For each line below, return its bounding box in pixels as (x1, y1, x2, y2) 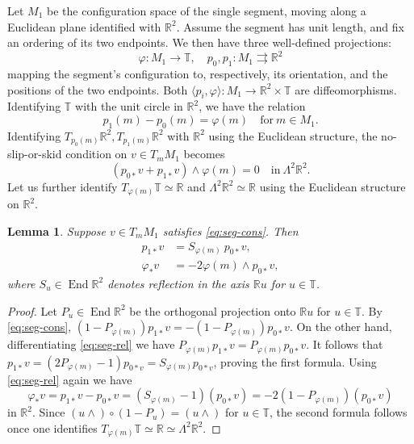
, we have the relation (199, 98, 306, 115)
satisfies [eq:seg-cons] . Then (162, 222, 299, 239)
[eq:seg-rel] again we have (7, 371, 132, 387)
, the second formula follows (270, 404, 408, 421)
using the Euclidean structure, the (208, 127, 378, 144)
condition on (65, 145, 128, 162)
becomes (183, 145, 225, 162)
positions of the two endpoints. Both (7, 81, 188, 98)
